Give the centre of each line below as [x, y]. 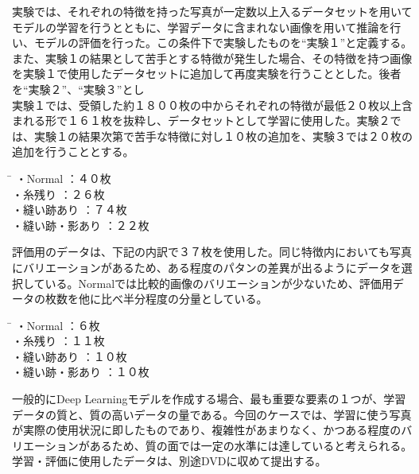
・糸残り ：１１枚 [58, 341]
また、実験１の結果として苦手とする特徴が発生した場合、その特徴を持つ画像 [212, 58]
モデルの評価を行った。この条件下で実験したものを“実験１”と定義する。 [223, 43]
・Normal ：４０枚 [63, 178]
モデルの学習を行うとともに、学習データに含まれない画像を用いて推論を [201, 27]
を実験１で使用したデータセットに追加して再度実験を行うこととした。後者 [207, 74]
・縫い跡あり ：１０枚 [70, 356]
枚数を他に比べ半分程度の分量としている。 [156, 299]
